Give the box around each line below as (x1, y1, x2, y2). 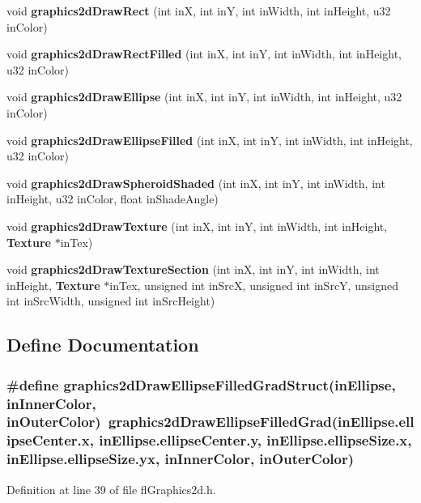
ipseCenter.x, (6, 430, 94, 450)
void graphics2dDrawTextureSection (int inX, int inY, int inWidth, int (6, 261, 380, 278)
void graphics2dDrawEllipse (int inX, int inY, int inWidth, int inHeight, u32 (6, 88, 402, 105)
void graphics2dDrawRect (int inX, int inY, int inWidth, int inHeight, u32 (6, 2, 391, 19)
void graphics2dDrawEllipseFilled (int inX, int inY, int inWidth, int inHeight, (6, 131, 413, 148)
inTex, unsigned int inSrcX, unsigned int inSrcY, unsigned (109, 276, 398, 293)
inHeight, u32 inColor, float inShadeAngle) (6, 190, 219, 207)
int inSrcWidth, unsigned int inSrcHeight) (6, 292, 215, 309)
